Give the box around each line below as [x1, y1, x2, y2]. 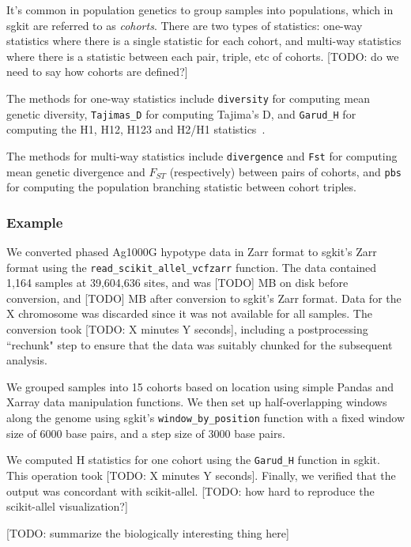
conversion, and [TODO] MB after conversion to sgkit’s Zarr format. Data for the [6, 289, 402, 306]
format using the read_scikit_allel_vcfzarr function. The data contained [6, 258, 377, 275]
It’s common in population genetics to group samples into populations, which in [6, 2, 394, 17]
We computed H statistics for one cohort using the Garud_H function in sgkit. [6, 451, 380, 468]
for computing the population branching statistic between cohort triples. [6, 179, 356, 195]
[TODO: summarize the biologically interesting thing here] [6, 524, 289, 541]
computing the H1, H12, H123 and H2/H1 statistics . [6, 121, 266, 138]
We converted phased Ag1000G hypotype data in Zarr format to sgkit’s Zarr [6, 243, 377, 259]
